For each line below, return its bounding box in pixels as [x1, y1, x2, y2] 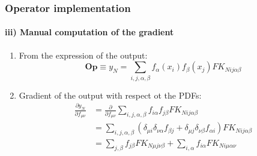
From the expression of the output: [19, 48, 148, 61]
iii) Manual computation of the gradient [5, 26, 174, 38]
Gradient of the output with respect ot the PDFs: [19, 88, 202, 101]
